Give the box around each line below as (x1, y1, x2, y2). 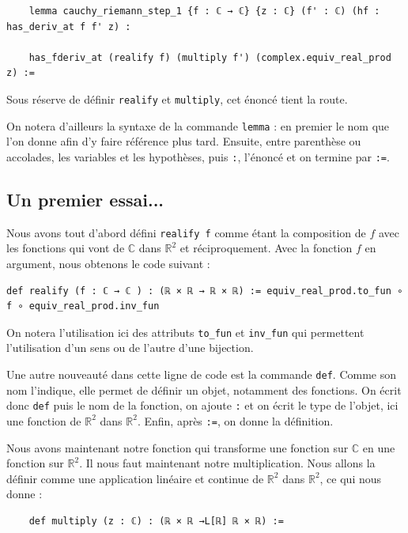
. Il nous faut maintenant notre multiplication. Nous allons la (79, 455, 376, 471)
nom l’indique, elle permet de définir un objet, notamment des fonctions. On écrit (6, 381, 402, 398)
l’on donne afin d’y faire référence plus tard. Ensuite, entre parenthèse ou (6, 133, 361, 149)
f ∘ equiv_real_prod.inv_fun (6, 301, 160, 312)
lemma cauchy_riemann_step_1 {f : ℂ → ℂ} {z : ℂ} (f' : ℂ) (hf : (28, 6, 380, 17)
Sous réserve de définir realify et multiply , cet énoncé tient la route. (6, 90, 348, 107)
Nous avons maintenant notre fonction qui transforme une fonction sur (6, 439, 349, 456)
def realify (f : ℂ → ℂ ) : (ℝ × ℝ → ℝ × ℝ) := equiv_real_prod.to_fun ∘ (6, 285, 403, 297)
